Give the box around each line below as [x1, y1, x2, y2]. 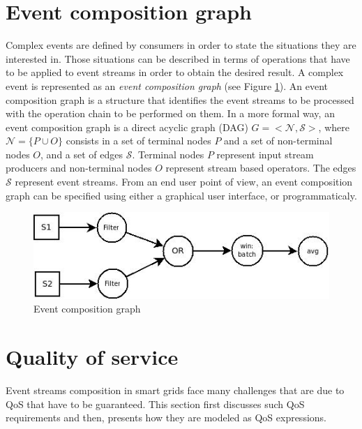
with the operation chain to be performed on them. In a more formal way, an [6, 106, 335, 121]
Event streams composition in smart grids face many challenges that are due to [6, 383, 345, 398]
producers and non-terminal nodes [6, 160, 152, 175]
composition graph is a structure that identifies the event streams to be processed [6, 92, 354, 107]
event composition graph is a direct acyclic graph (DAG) [6, 119, 248, 134]
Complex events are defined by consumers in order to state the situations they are [6, 38, 356, 52]
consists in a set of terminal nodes [66, 133, 211, 148]
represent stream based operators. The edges [165, 160, 356, 175]
